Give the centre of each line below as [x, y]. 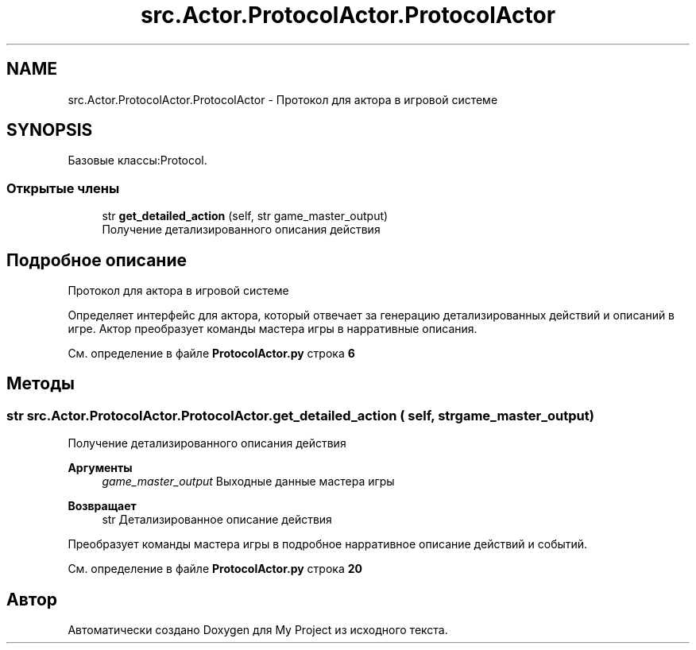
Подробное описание [97, 260]
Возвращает [102, 506]
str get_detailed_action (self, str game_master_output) [245, 216]
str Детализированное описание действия [217, 520]
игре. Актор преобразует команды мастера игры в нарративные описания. [273, 329]
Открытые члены [63, 188]
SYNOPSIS [50, 130]
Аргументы [100, 468]
